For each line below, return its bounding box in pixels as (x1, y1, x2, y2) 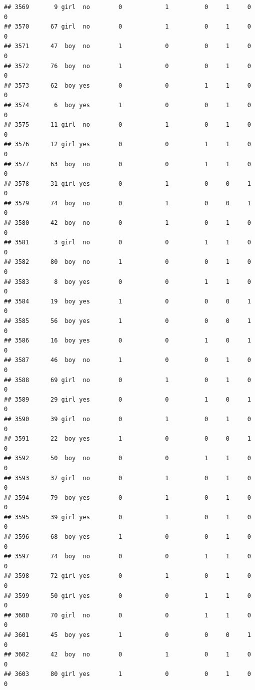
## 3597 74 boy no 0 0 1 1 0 (4, 553, 251, 560)
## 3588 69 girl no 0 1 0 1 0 (4, 376, 251, 384)
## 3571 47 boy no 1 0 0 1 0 (4, 43, 251, 50)
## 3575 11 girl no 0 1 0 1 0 (4, 121, 251, 129)
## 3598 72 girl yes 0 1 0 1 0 (4, 572, 251, 580)
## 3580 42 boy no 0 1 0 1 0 (4, 219, 251, 227)
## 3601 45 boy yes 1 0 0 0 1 (4, 631, 251, 638)
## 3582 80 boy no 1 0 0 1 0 (4, 258, 251, 266)
